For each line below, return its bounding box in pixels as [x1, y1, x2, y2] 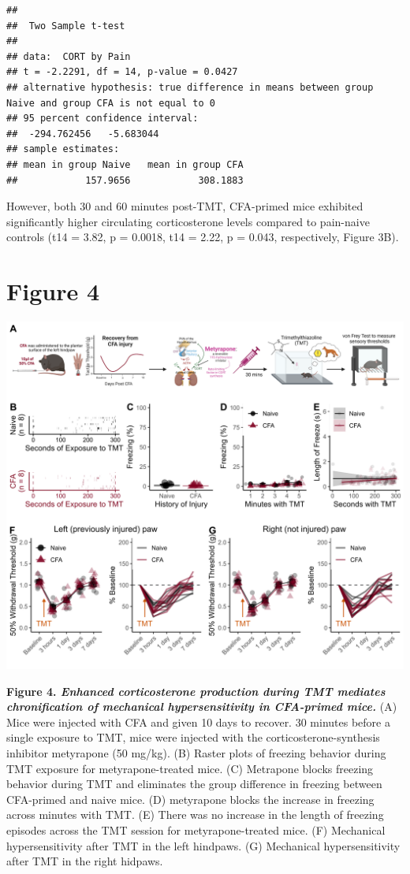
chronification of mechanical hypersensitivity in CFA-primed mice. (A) [6, 698, 397, 715]
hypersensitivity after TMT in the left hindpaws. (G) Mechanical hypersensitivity [6, 837, 401, 854]
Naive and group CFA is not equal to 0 [6, 97, 215, 109]
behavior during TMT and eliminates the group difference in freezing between [6, 775, 382, 792]
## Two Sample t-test [6, 20, 125, 32]
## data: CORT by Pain [6, 50, 131, 62]
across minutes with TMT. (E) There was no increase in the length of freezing [6, 806, 384, 823]
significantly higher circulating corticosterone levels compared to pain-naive [6, 213, 370, 229]
